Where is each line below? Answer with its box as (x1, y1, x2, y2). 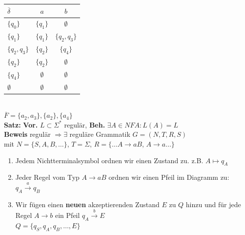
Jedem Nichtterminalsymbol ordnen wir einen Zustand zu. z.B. (15, 155, 204, 165)
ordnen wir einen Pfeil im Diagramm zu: (108, 172, 229, 182)
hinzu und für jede (185, 199, 241, 209)
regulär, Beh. (64, 119, 105, 129)
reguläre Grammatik (69, 129, 130, 139)
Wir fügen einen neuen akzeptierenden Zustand (15, 199, 160, 209)
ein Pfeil (55, 210, 80, 220)
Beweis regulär (4, 129, 51, 139)
